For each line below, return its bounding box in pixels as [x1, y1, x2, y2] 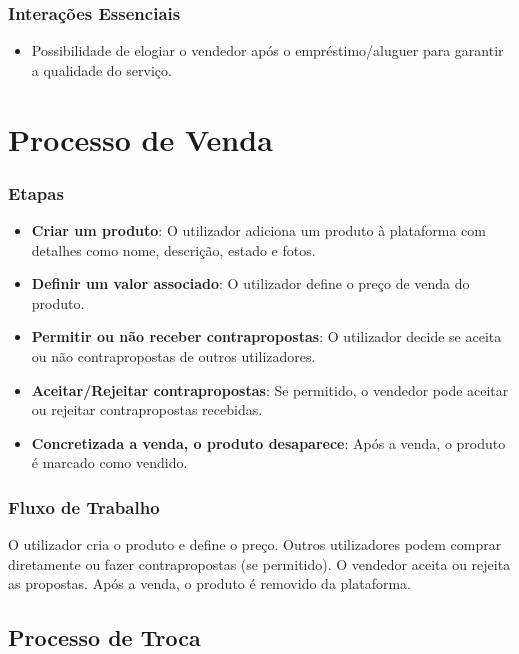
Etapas [8, 180, 64, 205]
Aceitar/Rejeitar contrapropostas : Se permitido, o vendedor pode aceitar [31, 379, 509, 400]
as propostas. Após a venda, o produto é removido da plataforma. [8, 573, 411, 594]
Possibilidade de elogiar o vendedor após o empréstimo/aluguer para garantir [31, 40, 504, 61]
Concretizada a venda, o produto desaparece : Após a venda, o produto [31, 432, 506, 453]
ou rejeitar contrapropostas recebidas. [31, 399, 263, 420]
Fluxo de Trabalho [8, 494, 160, 519]
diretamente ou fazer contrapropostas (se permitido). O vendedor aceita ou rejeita [8, 553, 511, 574]
